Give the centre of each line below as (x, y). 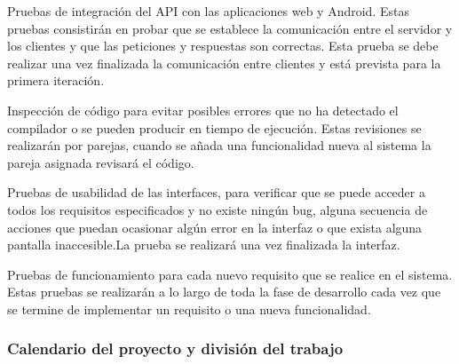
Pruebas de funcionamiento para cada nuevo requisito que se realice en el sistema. (230, 274)
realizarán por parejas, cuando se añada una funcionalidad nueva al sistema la (219, 145)
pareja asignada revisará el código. (101, 162)
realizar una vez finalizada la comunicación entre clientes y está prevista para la (224, 63)
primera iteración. (56, 80)
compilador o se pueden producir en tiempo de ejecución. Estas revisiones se (214, 127)
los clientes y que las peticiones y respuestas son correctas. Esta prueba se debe (223, 46)
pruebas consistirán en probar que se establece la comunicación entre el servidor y (230, 28)
